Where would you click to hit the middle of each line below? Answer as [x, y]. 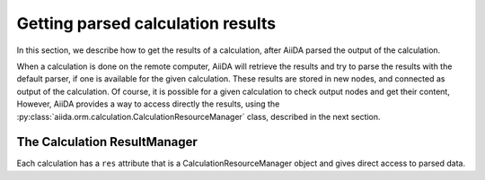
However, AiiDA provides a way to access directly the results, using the [148, 104]
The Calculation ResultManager [107, 142]
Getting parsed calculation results [146, 23]
